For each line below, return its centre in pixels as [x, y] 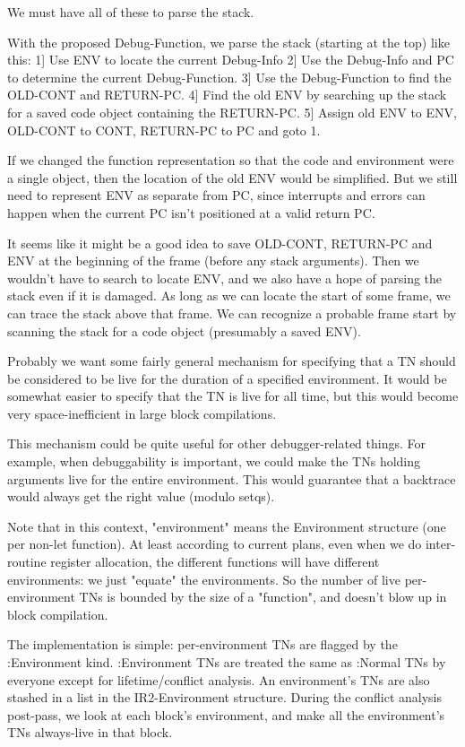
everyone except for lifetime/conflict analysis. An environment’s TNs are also [219, 679]
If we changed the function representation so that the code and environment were [231, 160]
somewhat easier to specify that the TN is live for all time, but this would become [233, 396]
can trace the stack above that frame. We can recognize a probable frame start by [232, 313]
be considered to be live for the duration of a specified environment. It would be [227, 378]
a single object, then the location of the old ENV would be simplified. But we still [232, 177]
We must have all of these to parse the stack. [131, 12]
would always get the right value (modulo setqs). [141, 496]
